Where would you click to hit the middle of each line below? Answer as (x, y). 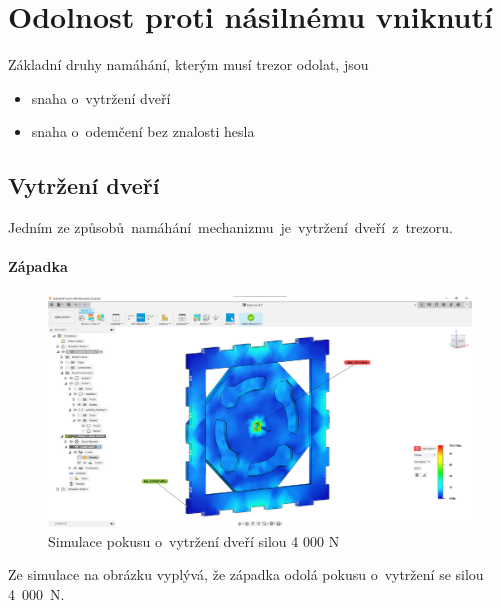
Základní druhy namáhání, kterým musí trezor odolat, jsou (188, 64)
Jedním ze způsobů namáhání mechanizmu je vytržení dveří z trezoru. (230, 227)
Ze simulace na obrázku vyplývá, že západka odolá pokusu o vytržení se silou (246, 574)
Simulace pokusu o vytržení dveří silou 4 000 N (194, 540)
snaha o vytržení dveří (101, 97)
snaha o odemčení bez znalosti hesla (143, 131)
